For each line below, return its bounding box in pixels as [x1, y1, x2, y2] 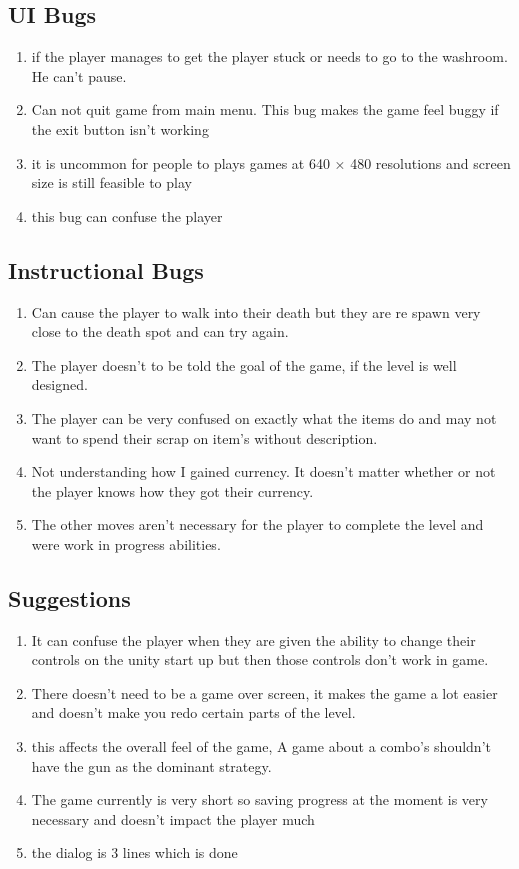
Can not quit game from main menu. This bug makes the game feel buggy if [31, 99, 499, 120]
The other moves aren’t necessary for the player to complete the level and [31, 514, 484, 535]
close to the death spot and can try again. [31, 321, 289, 342]
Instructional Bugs [8, 254, 204, 285]
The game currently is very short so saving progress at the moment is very [31, 789, 488, 810]
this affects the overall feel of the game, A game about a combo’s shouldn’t [31, 736, 491, 757]
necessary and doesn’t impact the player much [31, 808, 315, 829]
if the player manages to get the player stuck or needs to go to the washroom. [31, 46, 508, 67]
